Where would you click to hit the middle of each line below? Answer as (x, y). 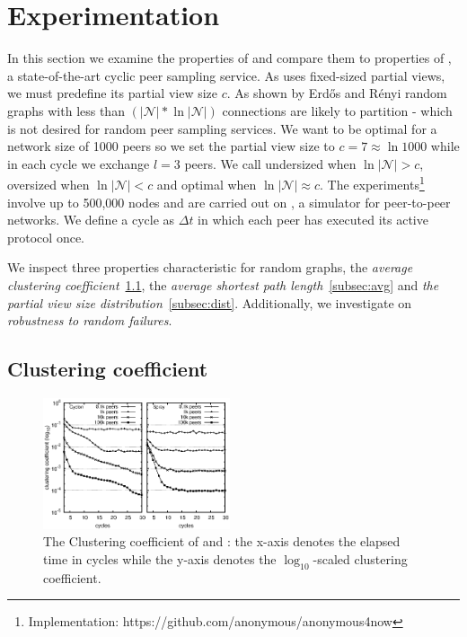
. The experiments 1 (372, 183)
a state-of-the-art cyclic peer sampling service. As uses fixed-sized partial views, (226, 75)
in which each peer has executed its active (313, 220)
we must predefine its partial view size (112, 93)
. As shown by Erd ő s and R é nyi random (337, 93)
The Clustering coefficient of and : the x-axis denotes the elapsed (222, 541)
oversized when (48, 184)
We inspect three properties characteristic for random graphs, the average (210, 267)
